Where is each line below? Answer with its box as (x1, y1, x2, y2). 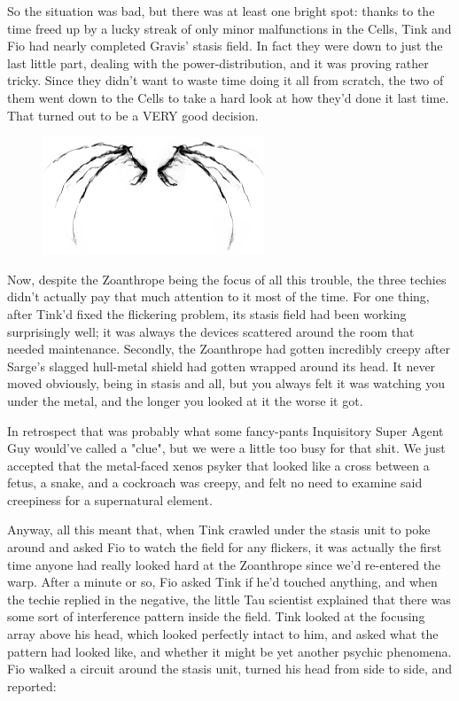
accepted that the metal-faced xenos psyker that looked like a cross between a (7, 456, 430, 474)
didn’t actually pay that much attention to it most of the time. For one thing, (7, 287, 430, 306)
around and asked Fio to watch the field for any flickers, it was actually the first (7, 538, 442, 557)
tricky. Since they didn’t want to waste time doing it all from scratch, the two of (7, 71, 444, 90)
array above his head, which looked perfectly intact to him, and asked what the (7, 625, 439, 643)
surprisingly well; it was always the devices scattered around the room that (7, 322, 415, 340)
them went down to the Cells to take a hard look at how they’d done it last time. (7, 88, 449, 106)
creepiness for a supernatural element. (7, 490, 213, 509)
